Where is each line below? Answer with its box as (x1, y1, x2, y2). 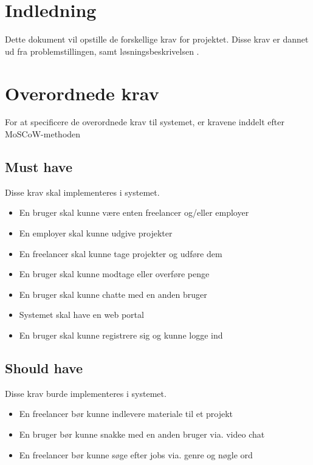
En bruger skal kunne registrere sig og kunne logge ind (19, 328, 223, 341)
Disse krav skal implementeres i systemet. (5, 185, 160, 198)
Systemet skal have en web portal (19, 308, 144, 321)
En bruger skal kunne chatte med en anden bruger (19, 288, 207, 300)
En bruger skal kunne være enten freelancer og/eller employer (19, 206, 249, 219)
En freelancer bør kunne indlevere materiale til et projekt (19, 407, 233, 420)
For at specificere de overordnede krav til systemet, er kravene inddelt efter (5, 115, 284, 128)
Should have (5, 358, 83, 377)
